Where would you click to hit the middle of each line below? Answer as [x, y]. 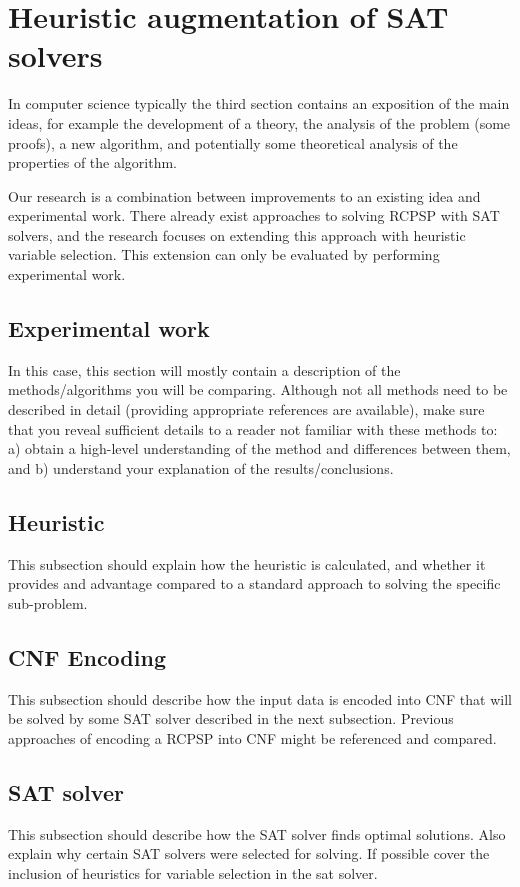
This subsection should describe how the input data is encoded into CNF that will [260, 698]
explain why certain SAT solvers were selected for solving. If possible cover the [249, 853]
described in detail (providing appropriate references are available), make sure [246, 409]
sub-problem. [48, 602]
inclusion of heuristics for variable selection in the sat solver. [193, 872]
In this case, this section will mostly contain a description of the [204, 369]
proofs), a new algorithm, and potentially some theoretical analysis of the [233, 142]
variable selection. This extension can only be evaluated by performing [224, 254]
